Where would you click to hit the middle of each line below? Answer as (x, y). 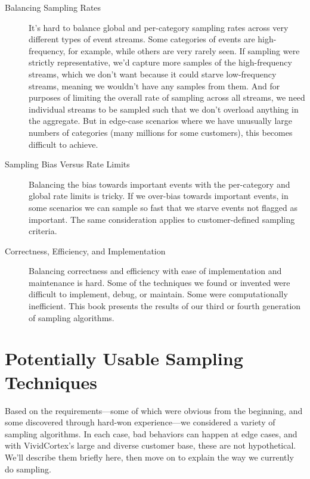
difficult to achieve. (63, 144)
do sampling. (28, 469)
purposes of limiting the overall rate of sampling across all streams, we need (167, 97)
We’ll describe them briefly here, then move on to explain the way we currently (149, 457)
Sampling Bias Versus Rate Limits (67, 164)
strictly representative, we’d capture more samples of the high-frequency (160, 62)
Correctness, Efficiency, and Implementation (85, 251)
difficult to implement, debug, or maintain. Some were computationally (158, 294)
